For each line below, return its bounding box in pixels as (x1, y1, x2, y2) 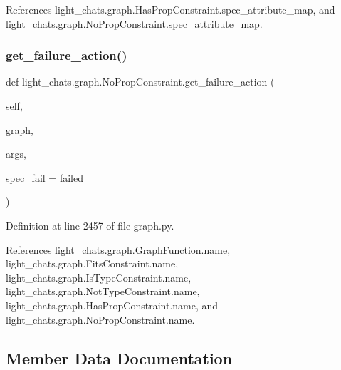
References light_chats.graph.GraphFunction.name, (6, 242, 231, 257)
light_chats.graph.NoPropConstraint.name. (6, 312, 195, 327)
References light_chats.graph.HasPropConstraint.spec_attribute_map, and (6, 2, 335, 16)
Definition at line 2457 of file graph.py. (6, 217, 174, 232)
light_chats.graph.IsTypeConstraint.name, (6, 269, 192, 284)
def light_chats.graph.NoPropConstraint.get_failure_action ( (6, 74, 275, 89)
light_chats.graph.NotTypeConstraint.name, (6, 284, 200, 299)
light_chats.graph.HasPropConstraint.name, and (6, 297, 219, 312)
